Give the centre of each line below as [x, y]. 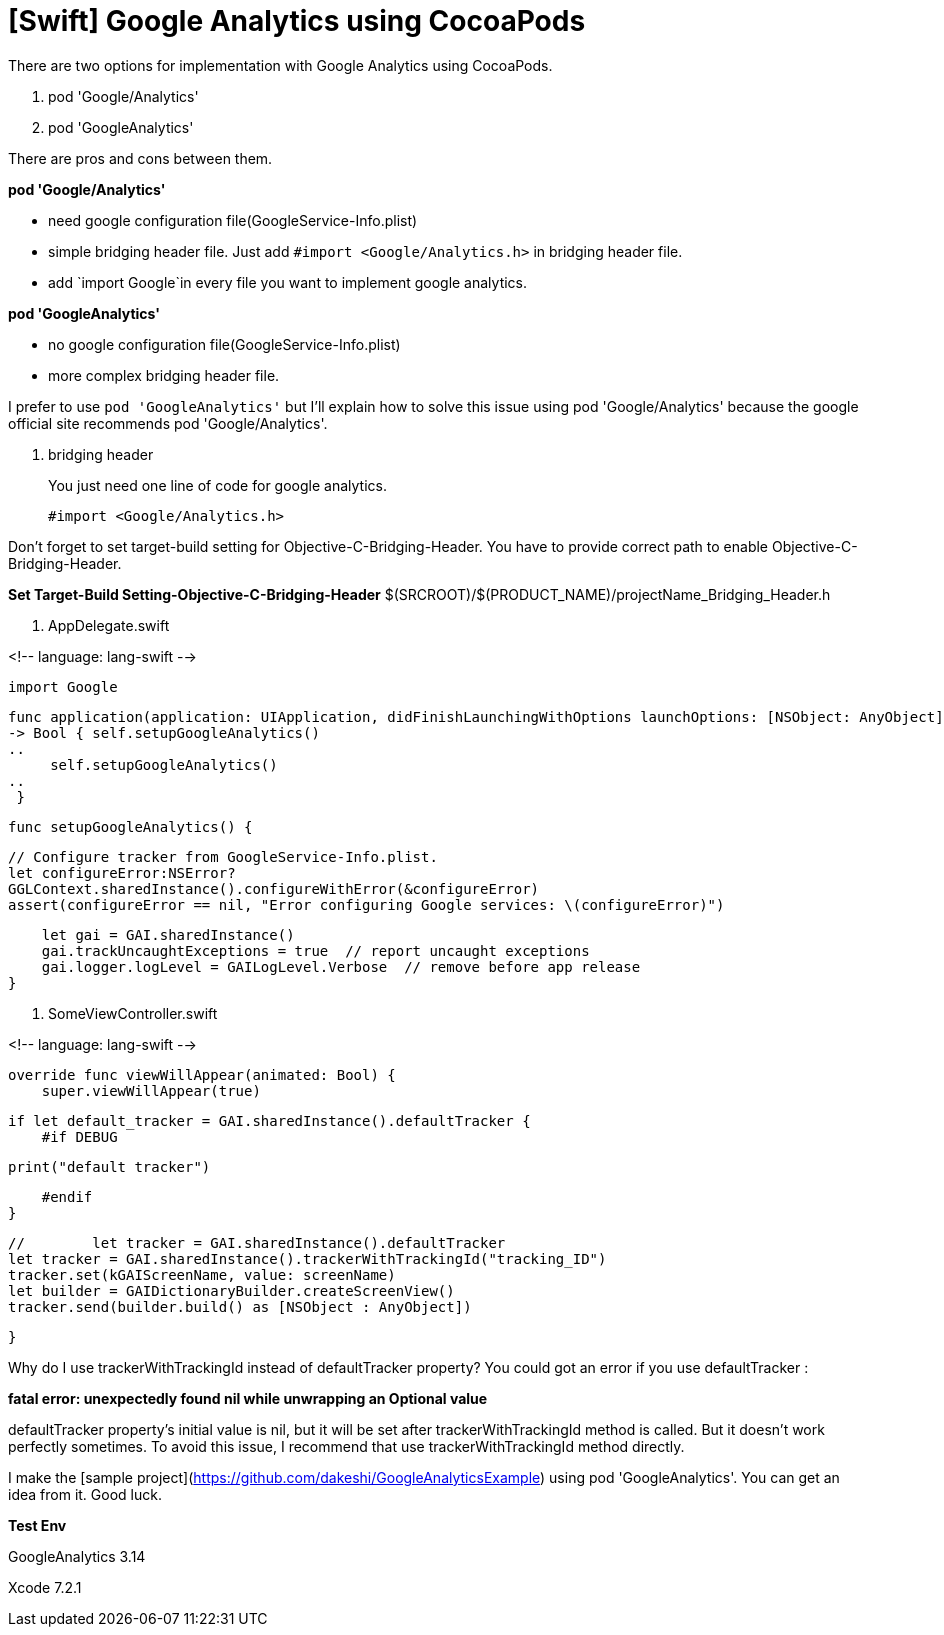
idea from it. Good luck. [85, 1494]
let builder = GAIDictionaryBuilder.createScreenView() [231, 1290]
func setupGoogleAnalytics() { [130, 826]
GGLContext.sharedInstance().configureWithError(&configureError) [274, 888]
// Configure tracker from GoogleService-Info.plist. [223, 856]
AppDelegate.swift [109, 625]
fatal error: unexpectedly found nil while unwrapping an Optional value [248, 1398]
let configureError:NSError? [122, 872]
